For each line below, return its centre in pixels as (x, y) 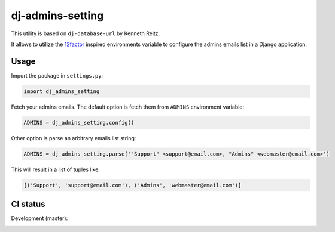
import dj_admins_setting (62, 91)
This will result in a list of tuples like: (55, 169)
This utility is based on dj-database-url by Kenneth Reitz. (86, 33)
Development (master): (39, 218)
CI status (28, 204)
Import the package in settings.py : (57, 75)
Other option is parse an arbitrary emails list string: (74, 138)
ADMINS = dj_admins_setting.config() (79, 123)
